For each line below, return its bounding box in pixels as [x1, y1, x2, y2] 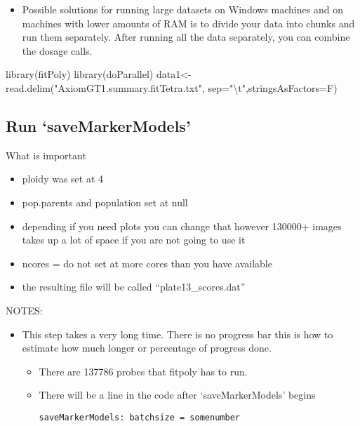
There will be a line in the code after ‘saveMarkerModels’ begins [39, 387, 316, 402]
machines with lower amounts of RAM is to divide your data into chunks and [22, 15, 355, 30]
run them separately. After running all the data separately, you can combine [22, 29, 350, 44]
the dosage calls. [22, 43, 93, 58]
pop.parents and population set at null [22, 194, 188, 209]
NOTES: [6, 302, 43, 317]
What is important [6, 147, 86, 162]
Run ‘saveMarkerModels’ [6, 114, 191, 136]
